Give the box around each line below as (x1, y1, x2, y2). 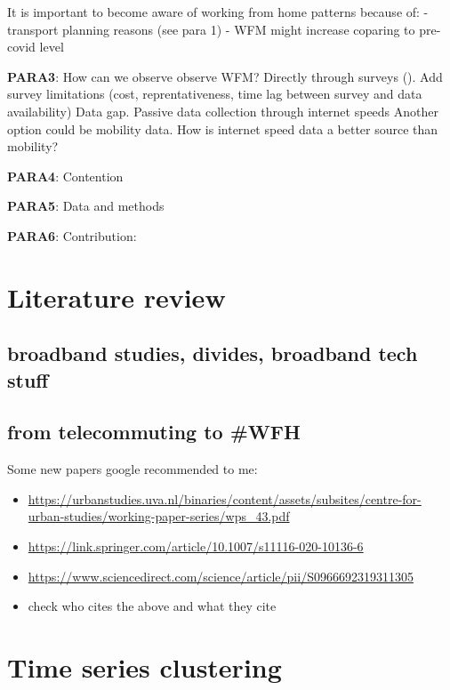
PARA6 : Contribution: (7, 226, 137, 245)
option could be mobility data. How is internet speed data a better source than (7, 119, 438, 138)
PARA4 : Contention (7, 166, 124, 185)
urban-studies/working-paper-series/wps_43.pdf (28, 507, 290, 526)
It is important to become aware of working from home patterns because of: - (7, 3, 429, 20)
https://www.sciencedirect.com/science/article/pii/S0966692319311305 (28, 566, 414, 585)
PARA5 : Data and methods (7, 197, 165, 215)
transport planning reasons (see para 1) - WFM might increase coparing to (7, 20, 415, 38)
